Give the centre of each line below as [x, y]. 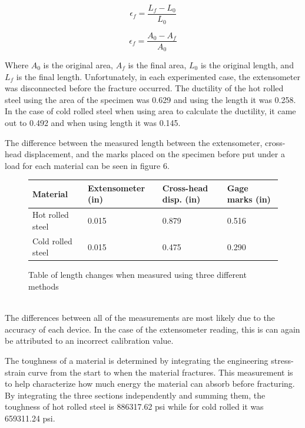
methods [44, 286]
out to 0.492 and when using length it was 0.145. [93, 122]
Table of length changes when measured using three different [137, 275]
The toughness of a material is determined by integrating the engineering [137, 360]
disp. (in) [181, 199]
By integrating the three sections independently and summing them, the [135, 395]
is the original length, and [247, 65]
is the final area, [157, 65]
